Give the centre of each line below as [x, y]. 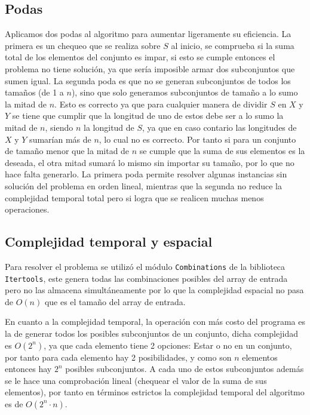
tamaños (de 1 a [34, 92]
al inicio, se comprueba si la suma [233, 45]
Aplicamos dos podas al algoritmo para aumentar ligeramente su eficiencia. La [148, 34]
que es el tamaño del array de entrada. [115, 301]
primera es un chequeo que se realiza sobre [83, 45]
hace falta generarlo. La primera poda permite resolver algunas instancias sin [146, 174]
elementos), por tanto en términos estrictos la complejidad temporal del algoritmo [155, 392]
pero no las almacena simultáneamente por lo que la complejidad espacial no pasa [154, 290]
